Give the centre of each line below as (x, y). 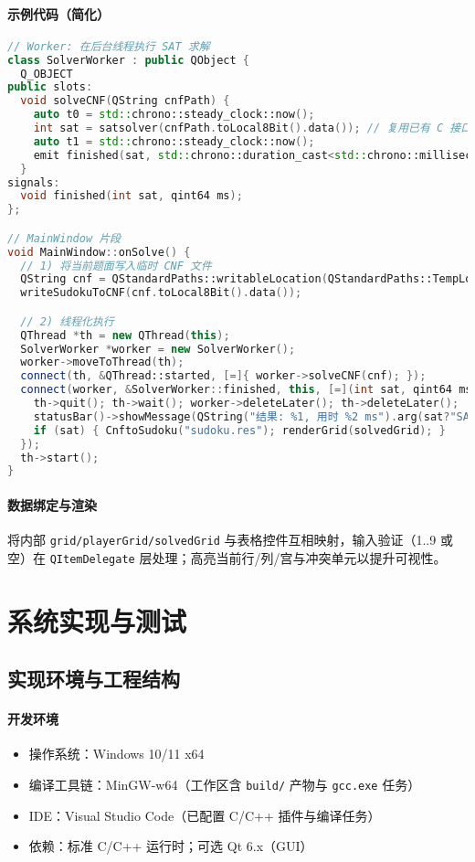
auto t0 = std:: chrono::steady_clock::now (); (174, 115)
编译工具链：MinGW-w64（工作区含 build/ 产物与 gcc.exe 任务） (225, 785)
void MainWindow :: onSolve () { (99, 252)
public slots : (50, 87)
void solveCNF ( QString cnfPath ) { (125, 101)
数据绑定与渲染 (52, 504)
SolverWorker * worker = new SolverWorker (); (158, 349)
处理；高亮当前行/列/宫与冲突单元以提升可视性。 (299, 557)
